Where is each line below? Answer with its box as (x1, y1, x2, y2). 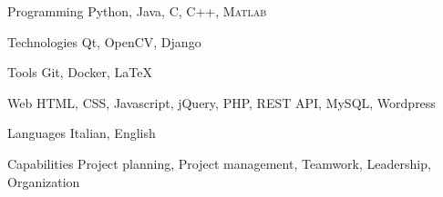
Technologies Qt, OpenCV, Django (7, 32, 201, 51)
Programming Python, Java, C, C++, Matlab (7, 2, 267, 20)
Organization (7, 172, 80, 191)
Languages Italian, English (7, 123, 156, 143)
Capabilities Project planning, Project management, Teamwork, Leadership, (7, 153, 431, 172)
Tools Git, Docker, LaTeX (7, 63, 152, 82)
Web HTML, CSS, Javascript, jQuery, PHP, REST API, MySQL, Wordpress (7, 93, 436, 112)
